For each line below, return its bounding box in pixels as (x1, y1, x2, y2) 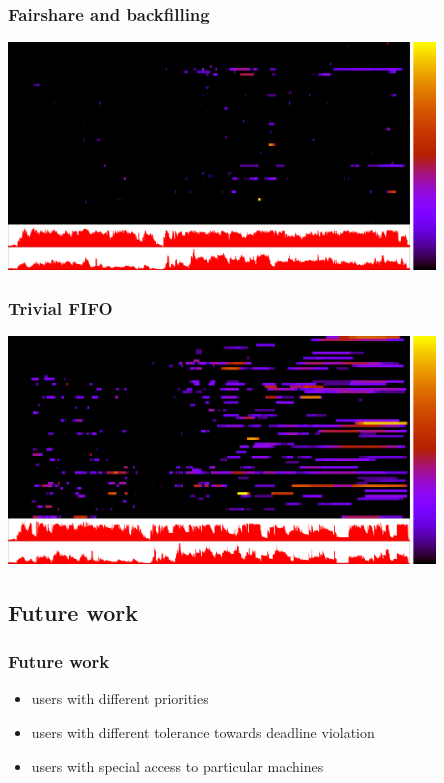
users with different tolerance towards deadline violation (31, 721, 375, 742)
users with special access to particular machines (31, 755, 324, 776)
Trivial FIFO (8, 296, 113, 321)
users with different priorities (31, 688, 209, 709)
